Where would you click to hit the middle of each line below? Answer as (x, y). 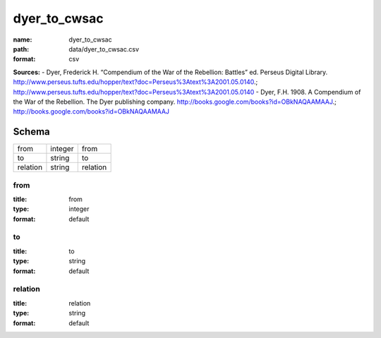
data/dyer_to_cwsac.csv (104, 49)
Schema (32, 132)
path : (21, 49)
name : (23, 40)
